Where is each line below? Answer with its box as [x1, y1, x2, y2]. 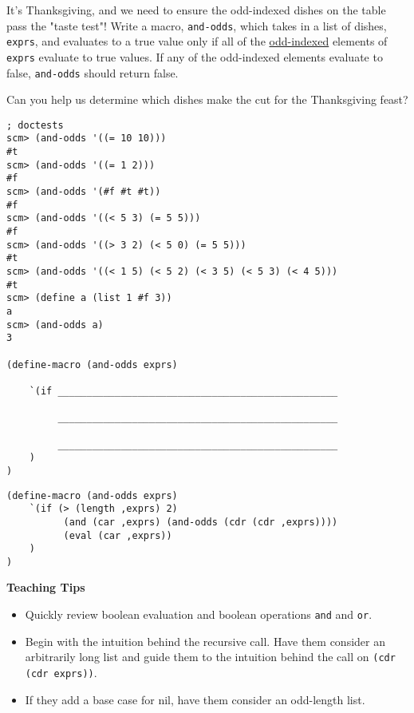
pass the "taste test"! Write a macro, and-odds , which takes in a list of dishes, [6, 17, 387, 34]
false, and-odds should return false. [6, 64, 179, 81]
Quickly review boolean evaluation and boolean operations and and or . [25, 606, 373, 623]
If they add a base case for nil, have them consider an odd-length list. [25, 691, 365, 707]
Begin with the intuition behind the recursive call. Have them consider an [25, 632, 385, 649]
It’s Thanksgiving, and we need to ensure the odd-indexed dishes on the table [6, 2, 386, 18]
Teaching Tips [6, 579, 85, 596]
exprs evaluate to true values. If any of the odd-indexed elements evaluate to [6, 48, 383, 65]
